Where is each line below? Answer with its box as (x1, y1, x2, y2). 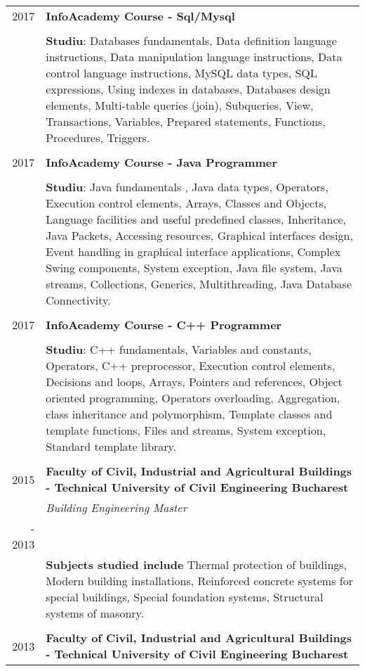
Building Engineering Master (46, 499, 187, 516)
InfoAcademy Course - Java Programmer (46, 154, 277, 170)
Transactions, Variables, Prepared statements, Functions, (46, 113, 326, 129)
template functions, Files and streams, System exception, (46, 422, 326, 438)
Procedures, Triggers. (46, 129, 150, 146)
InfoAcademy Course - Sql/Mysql (46, 8, 235, 24)
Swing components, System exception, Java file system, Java (46, 260, 343, 276)
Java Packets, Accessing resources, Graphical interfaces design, (46, 227, 353, 243)
